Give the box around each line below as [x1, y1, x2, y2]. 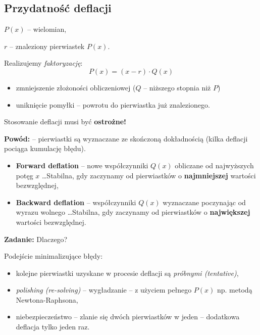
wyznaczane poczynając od [163, 197, 246, 207]
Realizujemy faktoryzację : [4, 58, 83, 68]
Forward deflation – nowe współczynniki [16, 160, 148, 170]
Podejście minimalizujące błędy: [4, 251, 103, 261]
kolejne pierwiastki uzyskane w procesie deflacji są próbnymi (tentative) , [16, 267, 239, 278]
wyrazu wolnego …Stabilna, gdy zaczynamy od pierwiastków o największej [16, 207, 250, 217]
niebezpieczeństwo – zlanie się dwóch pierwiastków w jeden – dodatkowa [16, 311, 240, 322]
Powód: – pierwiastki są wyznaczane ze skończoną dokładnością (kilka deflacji [4, 133, 248, 143]
